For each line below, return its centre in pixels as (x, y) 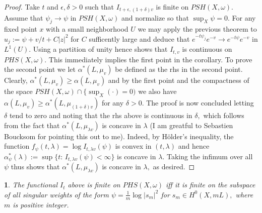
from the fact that (32, 125)
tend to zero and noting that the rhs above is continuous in (101, 115)
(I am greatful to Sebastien (191, 125)
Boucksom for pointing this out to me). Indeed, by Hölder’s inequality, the (119, 136)
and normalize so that (155, 17)
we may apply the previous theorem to (197, 29)
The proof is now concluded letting (200, 103)
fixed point (21, 29)
